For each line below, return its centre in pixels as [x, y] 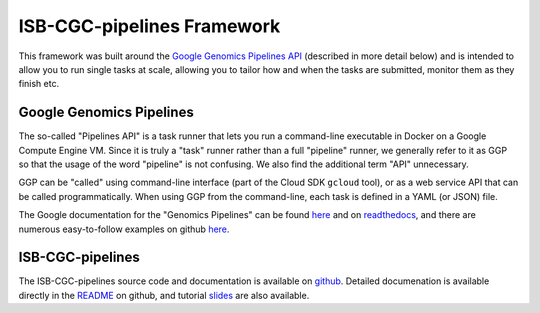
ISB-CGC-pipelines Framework [149, 26]
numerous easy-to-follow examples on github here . [124, 229]
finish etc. [39, 84]
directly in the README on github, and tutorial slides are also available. [164, 295]
